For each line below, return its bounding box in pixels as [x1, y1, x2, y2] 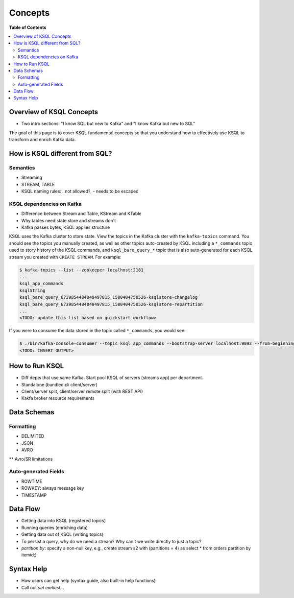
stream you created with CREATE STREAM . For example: [9, 254, 122, 260]
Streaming [21, 174, 43, 181]
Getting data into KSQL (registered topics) [21, 518, 106, 524]
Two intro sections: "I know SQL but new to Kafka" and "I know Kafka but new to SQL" [21, 120, 196, 127]
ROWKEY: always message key [21, 485, 84, 491]
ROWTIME [21, 478, 43, 484]
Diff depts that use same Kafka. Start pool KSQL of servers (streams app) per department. [21, 375, 203, 381]
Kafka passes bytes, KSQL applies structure [21, 224, 110, 230]
